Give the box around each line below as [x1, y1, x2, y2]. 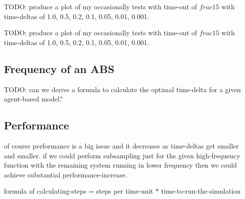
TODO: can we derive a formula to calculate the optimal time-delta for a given [4, 84, 241, 94]
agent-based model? [4, 94, 63, 104]
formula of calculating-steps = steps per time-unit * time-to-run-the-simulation [4, 186, 241, 196]
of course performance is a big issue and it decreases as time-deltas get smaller [4, 140, 239, 150]
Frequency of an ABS [4, 61, 114, 76]
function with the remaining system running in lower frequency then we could [4, 160, 237, 170]
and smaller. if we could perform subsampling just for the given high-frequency [4, 150, 241, 160]
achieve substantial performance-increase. [4, 169, 128, 179]
